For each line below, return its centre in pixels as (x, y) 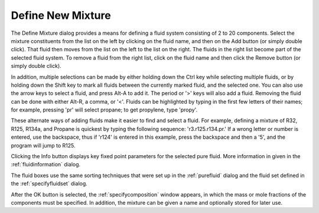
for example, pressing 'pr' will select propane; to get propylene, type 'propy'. (104, 110)
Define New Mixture (61, 15)
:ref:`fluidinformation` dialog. (46, 165)
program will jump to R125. (43, 145)
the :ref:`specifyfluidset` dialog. (49, 183)
